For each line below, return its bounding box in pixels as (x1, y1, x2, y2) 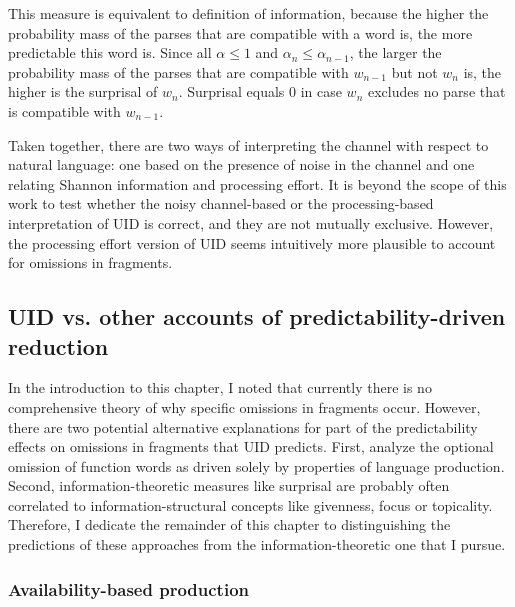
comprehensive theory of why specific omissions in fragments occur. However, (8, 396, 481, 417)
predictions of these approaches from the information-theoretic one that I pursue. (8, 534, 506, 555)
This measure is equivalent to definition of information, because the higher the (8, 3, 489, 23)
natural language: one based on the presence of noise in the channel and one (8, 154, 475, 175)
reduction (8, 330, 109, 361)
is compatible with (8, 100, 121, 121)
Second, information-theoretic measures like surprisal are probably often (8, 475, 450, 496)
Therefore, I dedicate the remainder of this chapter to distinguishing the (8, 514, 451, 535)
